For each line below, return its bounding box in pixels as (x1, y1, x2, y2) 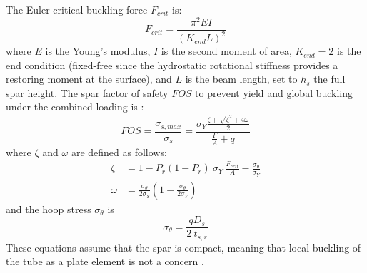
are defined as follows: (71, 144, 167, 159)
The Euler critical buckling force (6, 2, 148, 16)
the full (313, 71, 346, 86)
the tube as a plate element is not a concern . (6, 254, 204, 269)
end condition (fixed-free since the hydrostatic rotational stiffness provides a (6, 57, 338, 72)
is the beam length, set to (185, 71, 298, 86)
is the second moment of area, (161, 43, 292, 58)
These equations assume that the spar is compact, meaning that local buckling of (6, 239, 361, 254)
